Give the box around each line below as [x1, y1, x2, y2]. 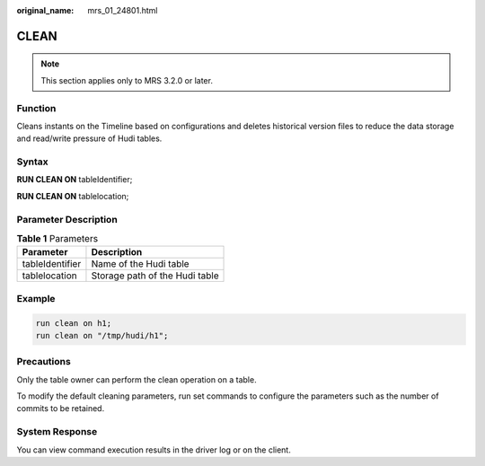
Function [16, 101, 57, 114]
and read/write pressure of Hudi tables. [16, 133, 163, 144]
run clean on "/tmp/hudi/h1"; [35, 330, 169, 340]
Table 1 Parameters [16, 233, 99, 245]
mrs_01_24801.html [87, 5, 158, 15]
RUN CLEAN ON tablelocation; [16, 190, 129, 201]
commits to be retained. [16, 403, 105, 414]
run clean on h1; [35, 318, 112, 328]
